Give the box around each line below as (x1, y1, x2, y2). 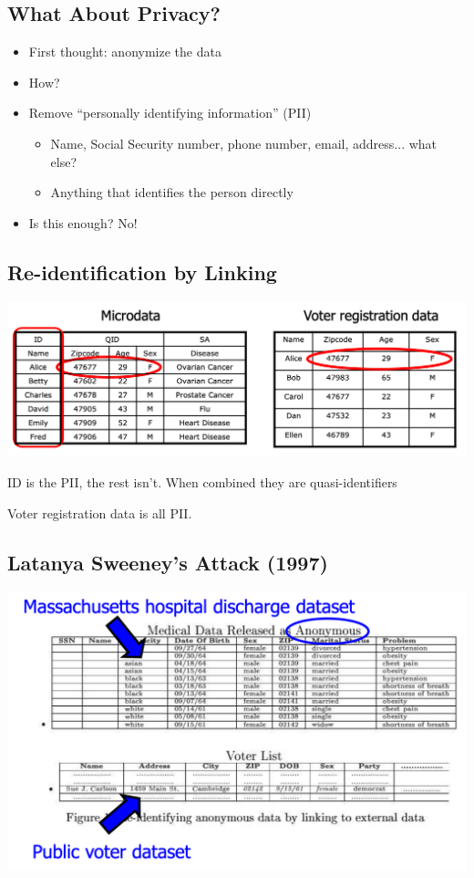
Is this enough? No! (28, 213, 138, 232)
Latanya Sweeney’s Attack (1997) (7, 548, 328, 576)
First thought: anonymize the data (28, 42, 222, 61)
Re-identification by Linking (7, 257, 277, 286)
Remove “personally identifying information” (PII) (28, 103, 312, 122)
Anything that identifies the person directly (50, 183, 294, 202)
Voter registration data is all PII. (7, 503, 192, 522)
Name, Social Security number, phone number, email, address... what (50, 133, 438, 152)
